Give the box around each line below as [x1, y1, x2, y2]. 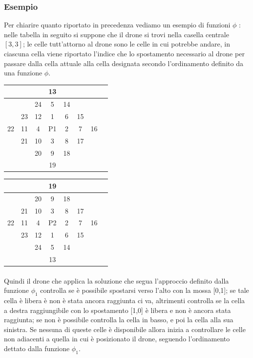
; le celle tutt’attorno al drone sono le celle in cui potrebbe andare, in [22, 39, 231, 49]
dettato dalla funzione [4, 343, 70, 354]
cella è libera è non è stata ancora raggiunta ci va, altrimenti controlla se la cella [4, 295, 245, 306]
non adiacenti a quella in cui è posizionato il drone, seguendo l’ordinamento [4, 334, 230, 344]
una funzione [4, 68, 42, 78]
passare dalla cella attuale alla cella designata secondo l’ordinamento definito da [4, 58, 243, 68]
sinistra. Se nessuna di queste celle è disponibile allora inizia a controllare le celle [4, 324, 246, 334]
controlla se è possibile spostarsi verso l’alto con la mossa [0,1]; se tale [40, 285, 249, 295]
